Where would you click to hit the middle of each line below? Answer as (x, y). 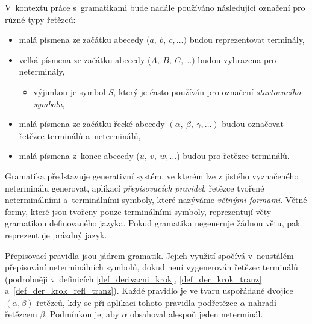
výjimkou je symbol (70, 91)
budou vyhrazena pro (237, 59)
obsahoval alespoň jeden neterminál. (197, 314)
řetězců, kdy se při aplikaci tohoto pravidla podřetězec (137, 302)
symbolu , (49, 103)
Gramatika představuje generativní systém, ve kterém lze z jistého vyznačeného (152, 176)
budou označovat (253, 124)
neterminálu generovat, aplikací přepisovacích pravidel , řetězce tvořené (135, 188)
